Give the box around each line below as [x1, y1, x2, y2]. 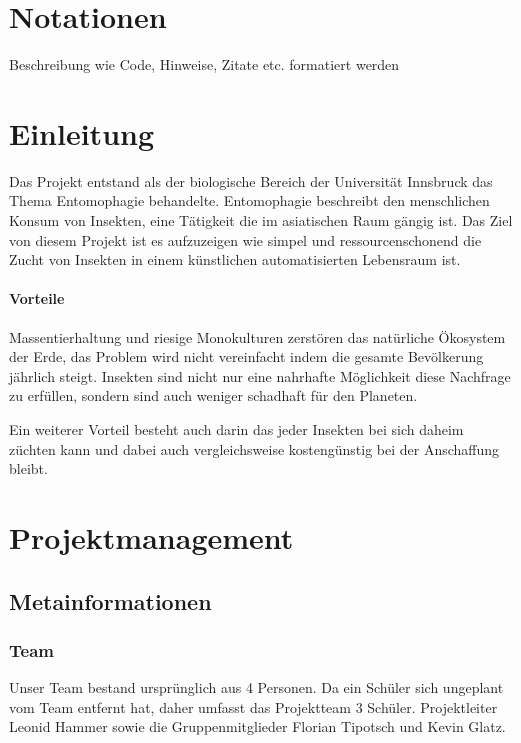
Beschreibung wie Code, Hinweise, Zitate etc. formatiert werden [9, 54, 400, 75]
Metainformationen [9, 585, 212, 616]
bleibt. [9, 458, 48, 479]
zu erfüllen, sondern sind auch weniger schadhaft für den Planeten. [9, 385, 418, 406]
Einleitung [9, 112, 155, 153]
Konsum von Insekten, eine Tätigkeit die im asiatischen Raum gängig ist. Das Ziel [9, 210, 513, 231]
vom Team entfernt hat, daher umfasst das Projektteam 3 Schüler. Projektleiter [9, 696, 498, 717]
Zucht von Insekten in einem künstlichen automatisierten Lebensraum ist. [9, 249, 461, 270]
